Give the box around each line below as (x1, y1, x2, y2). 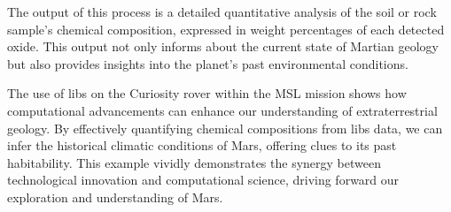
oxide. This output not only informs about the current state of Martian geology (7, 37, 439, 56)
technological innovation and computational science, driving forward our (7, 170, 400, 189)
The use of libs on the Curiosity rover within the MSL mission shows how (7, 84, 407, 102)
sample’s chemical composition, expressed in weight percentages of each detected (7, 19, 445, 38)
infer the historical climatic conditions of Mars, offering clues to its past (7, 136, 397, 155)
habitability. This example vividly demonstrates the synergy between (7, 153, 381, 171)
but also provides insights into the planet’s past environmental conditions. (7, 54, 408, 72)
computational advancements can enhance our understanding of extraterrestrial (7, 101, 438, 119)
